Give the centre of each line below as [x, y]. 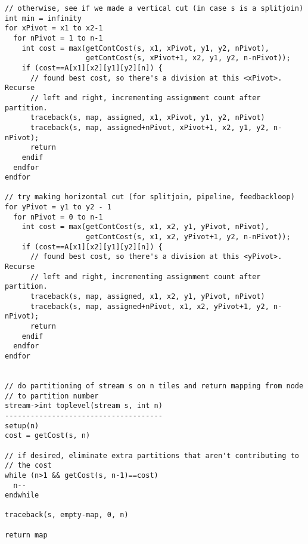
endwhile [22, 495]
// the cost [28, 466]
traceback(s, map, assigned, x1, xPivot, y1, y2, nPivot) [147, 118]
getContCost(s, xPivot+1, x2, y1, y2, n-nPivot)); [188, 58]
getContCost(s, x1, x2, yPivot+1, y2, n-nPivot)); [188, 237]
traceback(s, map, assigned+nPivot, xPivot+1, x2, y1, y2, [150, 127]
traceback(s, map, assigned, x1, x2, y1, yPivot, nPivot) [147, 297]
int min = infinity [43, 18]
